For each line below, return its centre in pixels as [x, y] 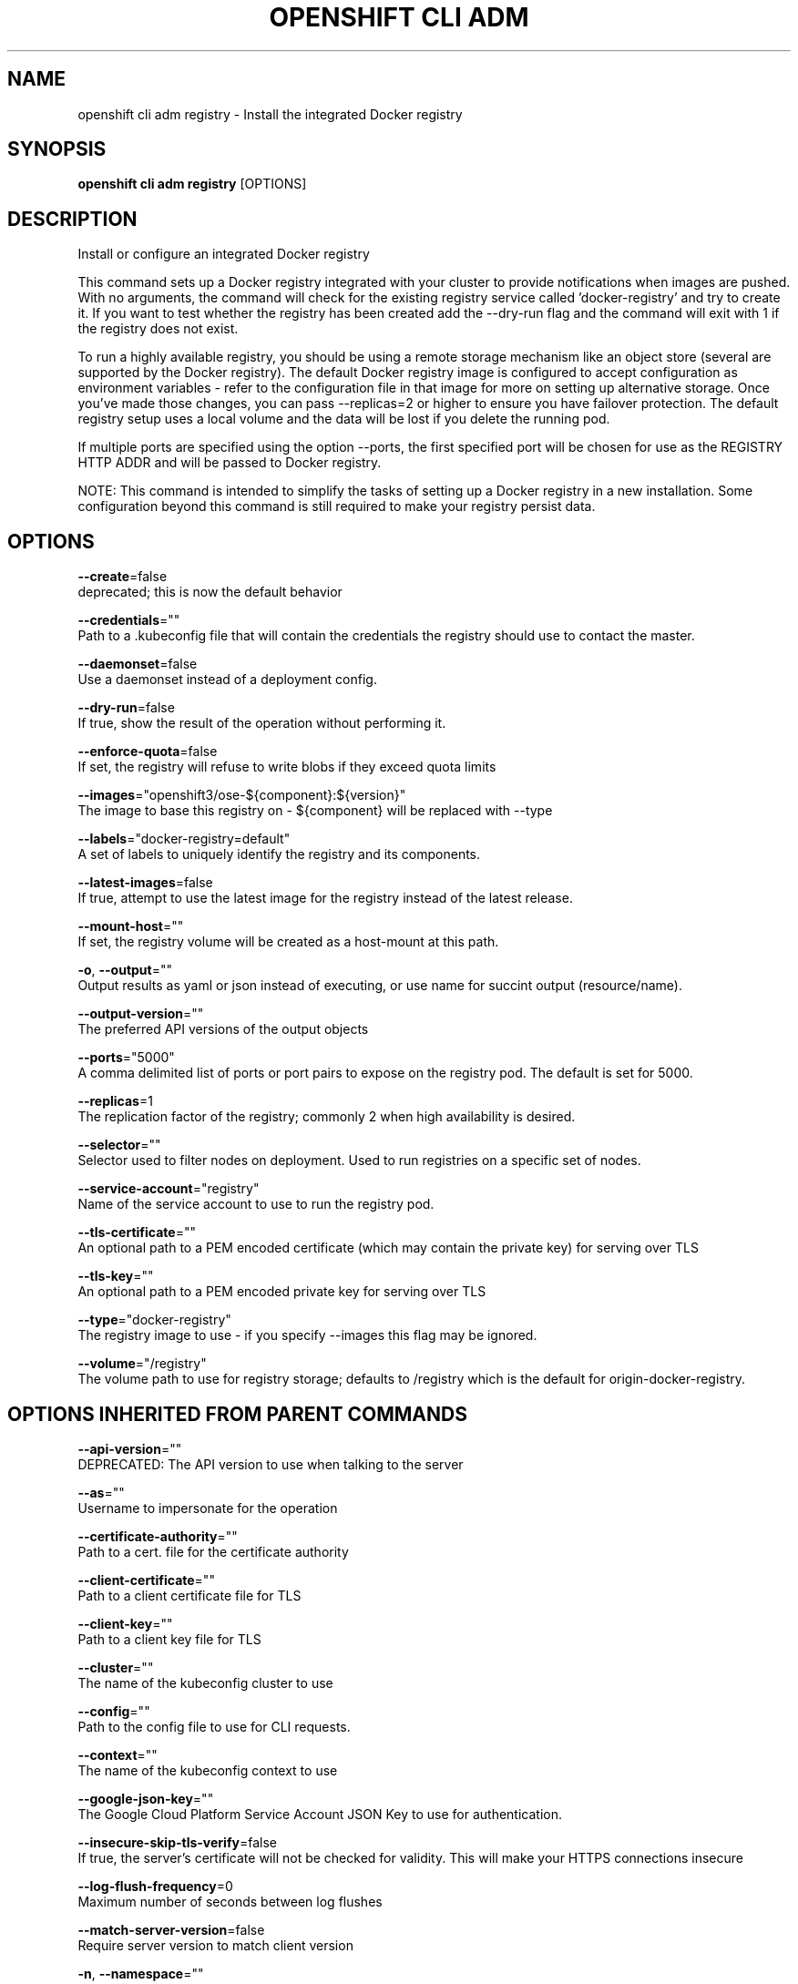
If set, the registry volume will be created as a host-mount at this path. [288, 942]
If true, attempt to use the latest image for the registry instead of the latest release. [325, 898]
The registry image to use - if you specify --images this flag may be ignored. [307, 1335]
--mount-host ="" [131, 926]
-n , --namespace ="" [141, 1973]
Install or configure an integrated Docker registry [224, 254]
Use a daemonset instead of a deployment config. [227, 680]
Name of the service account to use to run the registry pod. [256, 1204]
